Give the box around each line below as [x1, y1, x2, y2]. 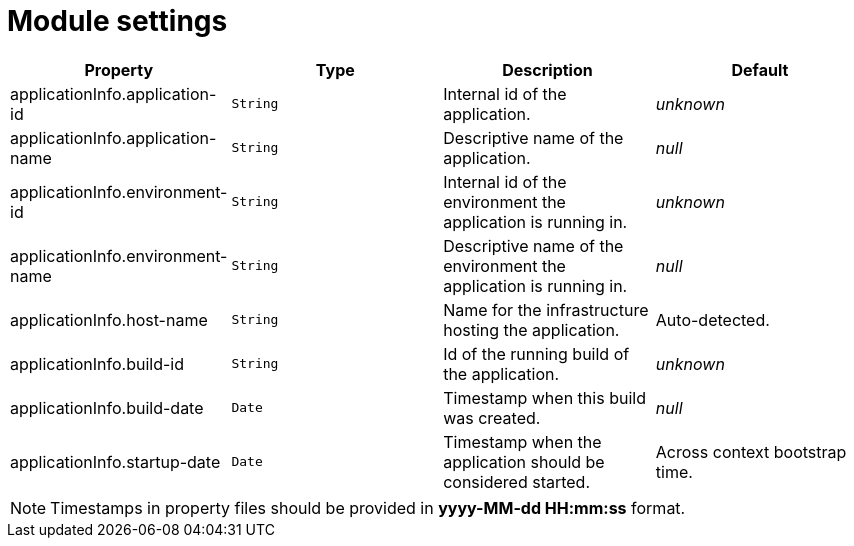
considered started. [443, 471, 591, 492]
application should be [443, 451, 605, 472]
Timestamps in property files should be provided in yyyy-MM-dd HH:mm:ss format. [50, 497, 686, 518]
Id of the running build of [443, 343, 630, 364]
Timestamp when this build [443, 387, 646, 408]
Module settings [7, 4, 228, 38]
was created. [443, 407, 541, 428]
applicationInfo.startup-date [10, 451, 221, 472]
